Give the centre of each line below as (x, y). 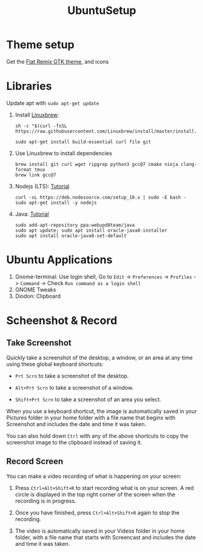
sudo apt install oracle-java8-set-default (71, 236)
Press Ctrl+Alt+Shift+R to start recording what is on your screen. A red (104, 488)
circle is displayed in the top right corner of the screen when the (95, 494)
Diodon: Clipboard (38, 296)
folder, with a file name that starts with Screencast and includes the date (105, 537)
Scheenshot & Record (62, 320)
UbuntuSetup (102, 11)
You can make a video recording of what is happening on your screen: (94, 476)
